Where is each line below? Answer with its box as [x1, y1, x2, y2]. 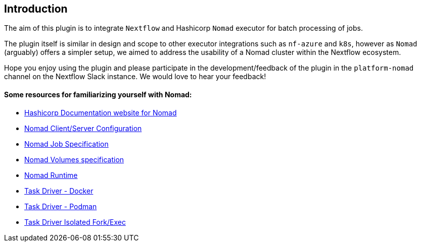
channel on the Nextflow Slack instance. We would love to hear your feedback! [4, 72, 266, 81]
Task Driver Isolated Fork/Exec [24, 217, 126, 226]
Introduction [4, 3, 68, 15]
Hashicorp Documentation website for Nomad [24, 108, 177, 117]
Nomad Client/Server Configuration [24, 124, 142, 133]
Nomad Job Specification [24, 139, 109, 148]
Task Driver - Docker [24, 186, 93, 195]
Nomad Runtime [24, 170, 78, 179]
